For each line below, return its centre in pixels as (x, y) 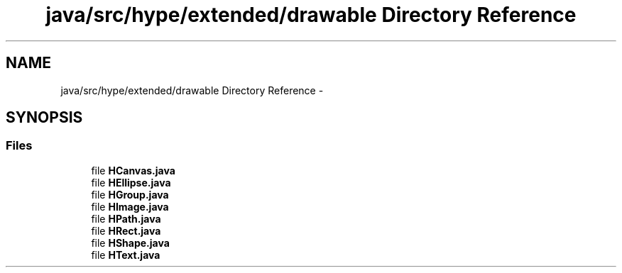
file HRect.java (126, 230)
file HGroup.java (130, 194)
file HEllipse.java (131, 182)
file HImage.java (130, 206)
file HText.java (126, 255)
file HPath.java (126, 218)
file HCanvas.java (133, 170)
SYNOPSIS (44, 118)
